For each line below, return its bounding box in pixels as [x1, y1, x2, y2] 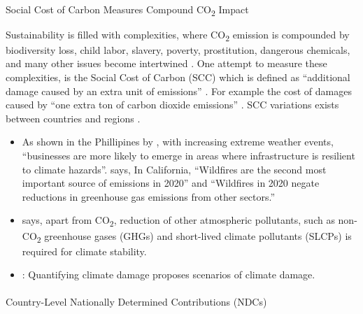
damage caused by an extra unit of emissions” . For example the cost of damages [6, 83, 352, 98]
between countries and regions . [6, 110, 141, 125]
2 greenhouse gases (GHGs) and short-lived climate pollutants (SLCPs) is [36, 228, 352, 245]
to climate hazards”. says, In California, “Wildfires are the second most [22, 162, 327, 176]
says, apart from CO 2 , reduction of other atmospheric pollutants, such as [22, 213, 335, 229]
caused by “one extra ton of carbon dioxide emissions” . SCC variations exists [6, 97, 339, 112]
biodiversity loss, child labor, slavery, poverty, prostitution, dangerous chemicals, [6, 42, 350, 57]
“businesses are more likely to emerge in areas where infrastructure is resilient [22, 148, 355, 162]
